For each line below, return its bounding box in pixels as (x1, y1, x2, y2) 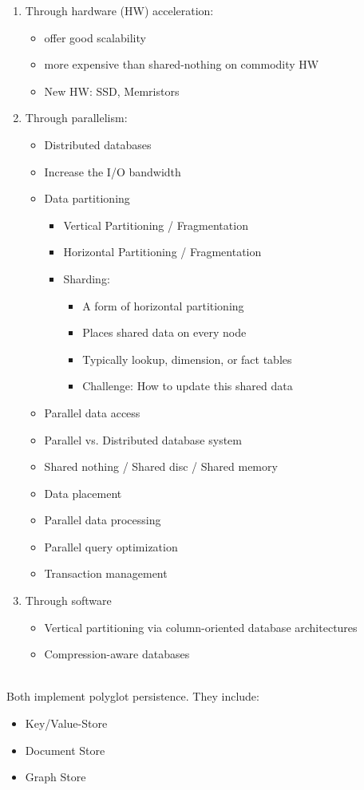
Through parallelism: (25, 109, 128, 126)
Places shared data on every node (82, 324, 247, 341)
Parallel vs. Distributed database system (44, 431, 243, 448)
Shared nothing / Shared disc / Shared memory (44, 458, 278, 475)
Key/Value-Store (25, 715, 108, 732)
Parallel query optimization (44, 538, 178, 555)
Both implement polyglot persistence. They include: (6, 688, 259, 705)
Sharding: (63, 270, 110, 286)
